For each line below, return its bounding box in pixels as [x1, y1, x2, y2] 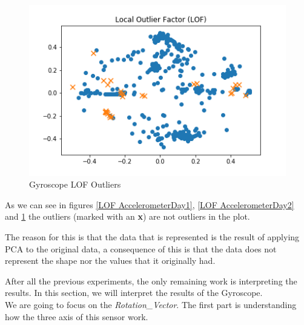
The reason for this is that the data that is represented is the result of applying [5, 231, 300, 243]
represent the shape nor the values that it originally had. [5, 254, 216, 267]
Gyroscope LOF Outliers [29, 178, 121, 191]
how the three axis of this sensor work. [5, 310, 148, 323]
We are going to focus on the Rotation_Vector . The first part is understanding [5, 298, 297, 310]
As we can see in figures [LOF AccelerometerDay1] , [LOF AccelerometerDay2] [5, 198, 294, 211]
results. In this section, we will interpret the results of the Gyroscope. [5, 286, 263, 299]
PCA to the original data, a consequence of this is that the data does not [5, 242, 277, 255]
